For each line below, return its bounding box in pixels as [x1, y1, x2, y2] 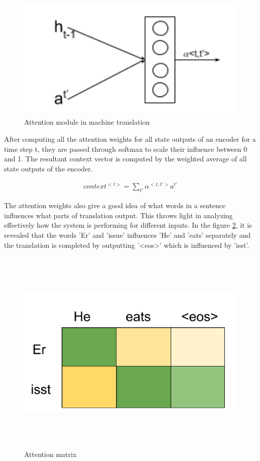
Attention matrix [24, 448, 77, 459]
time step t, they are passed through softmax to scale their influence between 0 [4, 143, 247, 154]
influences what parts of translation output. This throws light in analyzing [4, 210, 233, 220]
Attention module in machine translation [24, 117, 150, 127]
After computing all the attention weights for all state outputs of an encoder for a [4, 133, 256, 144]
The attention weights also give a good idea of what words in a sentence [4, 200, 226, 211]
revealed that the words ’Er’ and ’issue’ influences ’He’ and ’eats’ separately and [4, 230, 251, 240]
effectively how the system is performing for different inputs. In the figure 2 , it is [4, 220, 252, 230]
